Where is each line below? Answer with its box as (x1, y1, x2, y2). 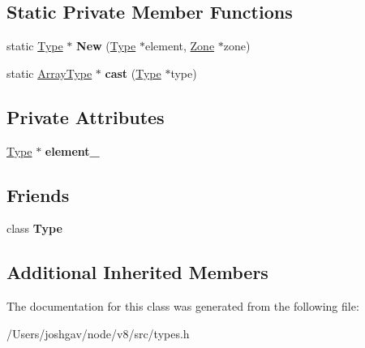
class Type (6, 220, 62, 237)
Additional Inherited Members (6, 260, 268, 285)
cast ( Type (105, 64, 161, 81)
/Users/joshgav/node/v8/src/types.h (6, 324, 190, 342)
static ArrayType (6, 64, 92, 81)
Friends (6, 182, 70, 207)
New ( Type (76, 37, 136, 54)
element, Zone (144, 37, 215, 54)
